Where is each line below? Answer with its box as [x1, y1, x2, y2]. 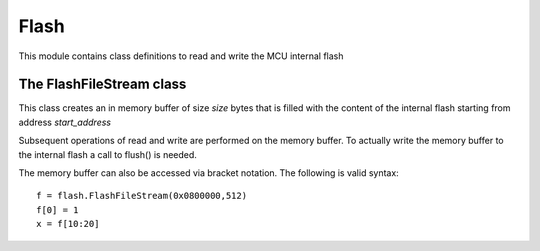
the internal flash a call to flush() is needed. [18, 148, 197, 160]
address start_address [18, 116, 112, 128]
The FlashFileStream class [18, 76, 187, 93]
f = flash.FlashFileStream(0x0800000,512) [36, 190, 248, 202]
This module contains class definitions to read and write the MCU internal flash [18, 50, 344, 62]
